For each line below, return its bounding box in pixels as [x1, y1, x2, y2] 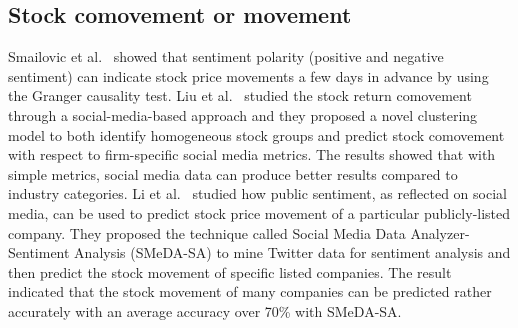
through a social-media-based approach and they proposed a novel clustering [8, 104, 478, 125]
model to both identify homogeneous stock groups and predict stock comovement [8, 124, 505, 145]
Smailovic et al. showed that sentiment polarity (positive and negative [8, 46, 444, 67]
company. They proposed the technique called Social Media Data [8, 222, 406, 243]
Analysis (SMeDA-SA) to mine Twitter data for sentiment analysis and [74, 242, 511, 263]
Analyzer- [410, 222, 470, 243]
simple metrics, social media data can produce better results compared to [8, 163, 458, 184]
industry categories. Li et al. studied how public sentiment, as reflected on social [8, 183, 507, 204]
